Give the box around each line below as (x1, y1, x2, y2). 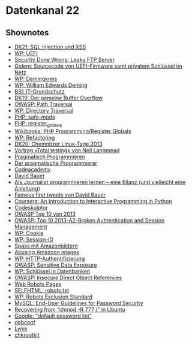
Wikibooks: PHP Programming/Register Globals (14, 127, 131, 135)
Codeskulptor (14, 204, 49, 211)
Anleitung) (14, 185, 40, 192)
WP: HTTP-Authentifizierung (14, 255, 85, 262)
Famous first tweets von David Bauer (14, 191, 106, 198)
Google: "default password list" (14, 312, 92, 319)
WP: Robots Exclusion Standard (14, 293, 93, 300)
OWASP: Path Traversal (14, 101, 73, 108)
